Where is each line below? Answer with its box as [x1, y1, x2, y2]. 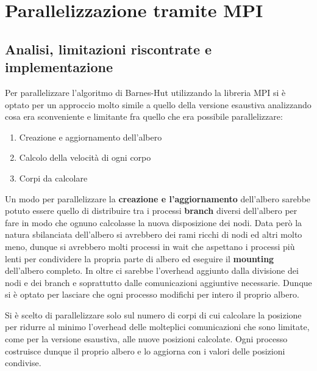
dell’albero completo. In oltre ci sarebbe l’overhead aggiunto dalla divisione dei [5, 264, 299, 277]
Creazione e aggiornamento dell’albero [19, 130, 162, 143]
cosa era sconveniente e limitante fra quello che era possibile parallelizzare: [5, 110, 283, 123]
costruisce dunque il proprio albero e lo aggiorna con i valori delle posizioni [5, 344, 285, 357]
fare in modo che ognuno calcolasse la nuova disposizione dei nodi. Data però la [5, 216, 302, 229]
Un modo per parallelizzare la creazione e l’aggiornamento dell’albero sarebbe [5, 192, 311, 205]
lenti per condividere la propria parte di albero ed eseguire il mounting [5, 252, 274, 265]
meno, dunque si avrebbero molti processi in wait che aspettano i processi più [5, 240, 295, 252]
